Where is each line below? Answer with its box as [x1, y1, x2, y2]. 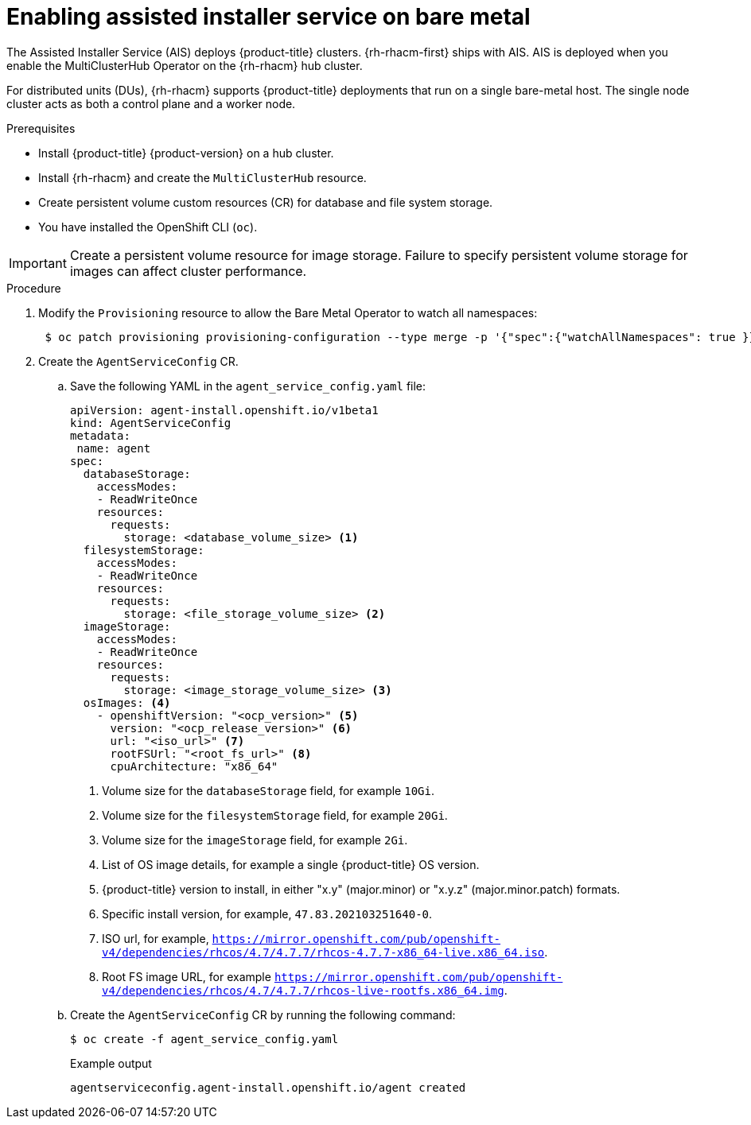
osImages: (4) [83, 696, 171, 709]
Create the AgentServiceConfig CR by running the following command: [70, 1007, 456, 1022]
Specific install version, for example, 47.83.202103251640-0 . [102, 906, 433, 921]
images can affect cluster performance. [69, 262, 307, 279]
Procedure [6, 281, 61, 295]
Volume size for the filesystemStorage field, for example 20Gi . [102, 808, 448, 822]
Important [9, 254, 67, 271]
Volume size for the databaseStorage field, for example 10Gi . [102, 783, 434, 797]
